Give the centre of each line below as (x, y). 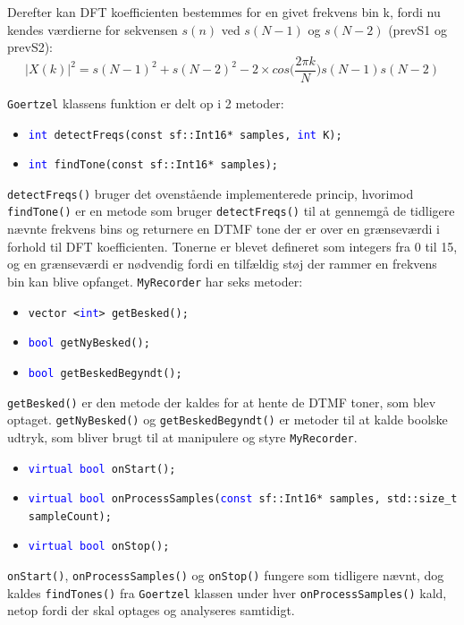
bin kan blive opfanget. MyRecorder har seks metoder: (155, 281)
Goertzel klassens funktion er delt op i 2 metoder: (146, 103)
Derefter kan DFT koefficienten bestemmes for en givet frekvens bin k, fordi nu (224, 12)
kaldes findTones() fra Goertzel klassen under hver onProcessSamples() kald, (227, 592)
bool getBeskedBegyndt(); (105, 373)
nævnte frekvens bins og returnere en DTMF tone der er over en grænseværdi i (224, 229)
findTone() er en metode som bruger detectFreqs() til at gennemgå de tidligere (231, 211)
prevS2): (30, 47)
